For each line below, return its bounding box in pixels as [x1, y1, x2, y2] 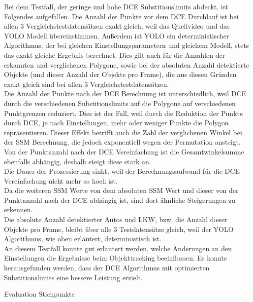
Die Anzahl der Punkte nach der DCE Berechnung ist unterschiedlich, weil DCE [4, 88, 247, 99]
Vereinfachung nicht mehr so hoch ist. [4, 175, 118, 186]
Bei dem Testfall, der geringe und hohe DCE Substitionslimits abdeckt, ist [4, 1, 228, 11]
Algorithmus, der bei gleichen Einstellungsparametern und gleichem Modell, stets [4, 40, 249, 50]
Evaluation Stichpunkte [4, 289, 75, 299]
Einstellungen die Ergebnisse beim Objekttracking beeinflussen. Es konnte [4, 253, 227, 263]
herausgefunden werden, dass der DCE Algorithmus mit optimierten [4, 263, 210, 273]
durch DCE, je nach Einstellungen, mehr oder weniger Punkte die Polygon [4, 117, 229, 128]
